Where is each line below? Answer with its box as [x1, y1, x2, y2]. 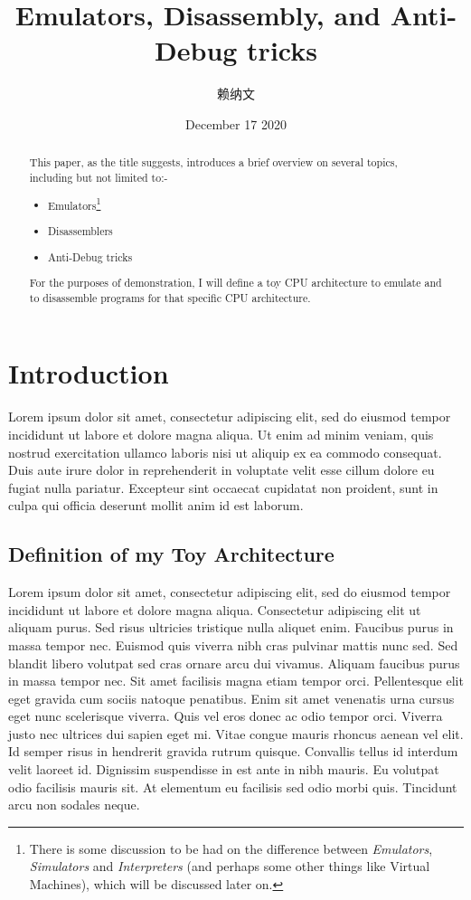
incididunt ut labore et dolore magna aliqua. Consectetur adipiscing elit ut [8, 600, 421, 619]
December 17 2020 [185, 114, 287, 133]
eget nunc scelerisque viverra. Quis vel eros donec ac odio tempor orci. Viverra [8, 706, 443, 725]
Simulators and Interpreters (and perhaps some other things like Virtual [29, 857, 430, 876]
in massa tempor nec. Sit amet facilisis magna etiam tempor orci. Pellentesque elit [8, 671, 464, 690]
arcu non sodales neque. [8, 795, 140, 814]
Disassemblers [48, 223, 113, 239]
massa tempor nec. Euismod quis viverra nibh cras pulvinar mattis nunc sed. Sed [8, 635, 458, 654]
